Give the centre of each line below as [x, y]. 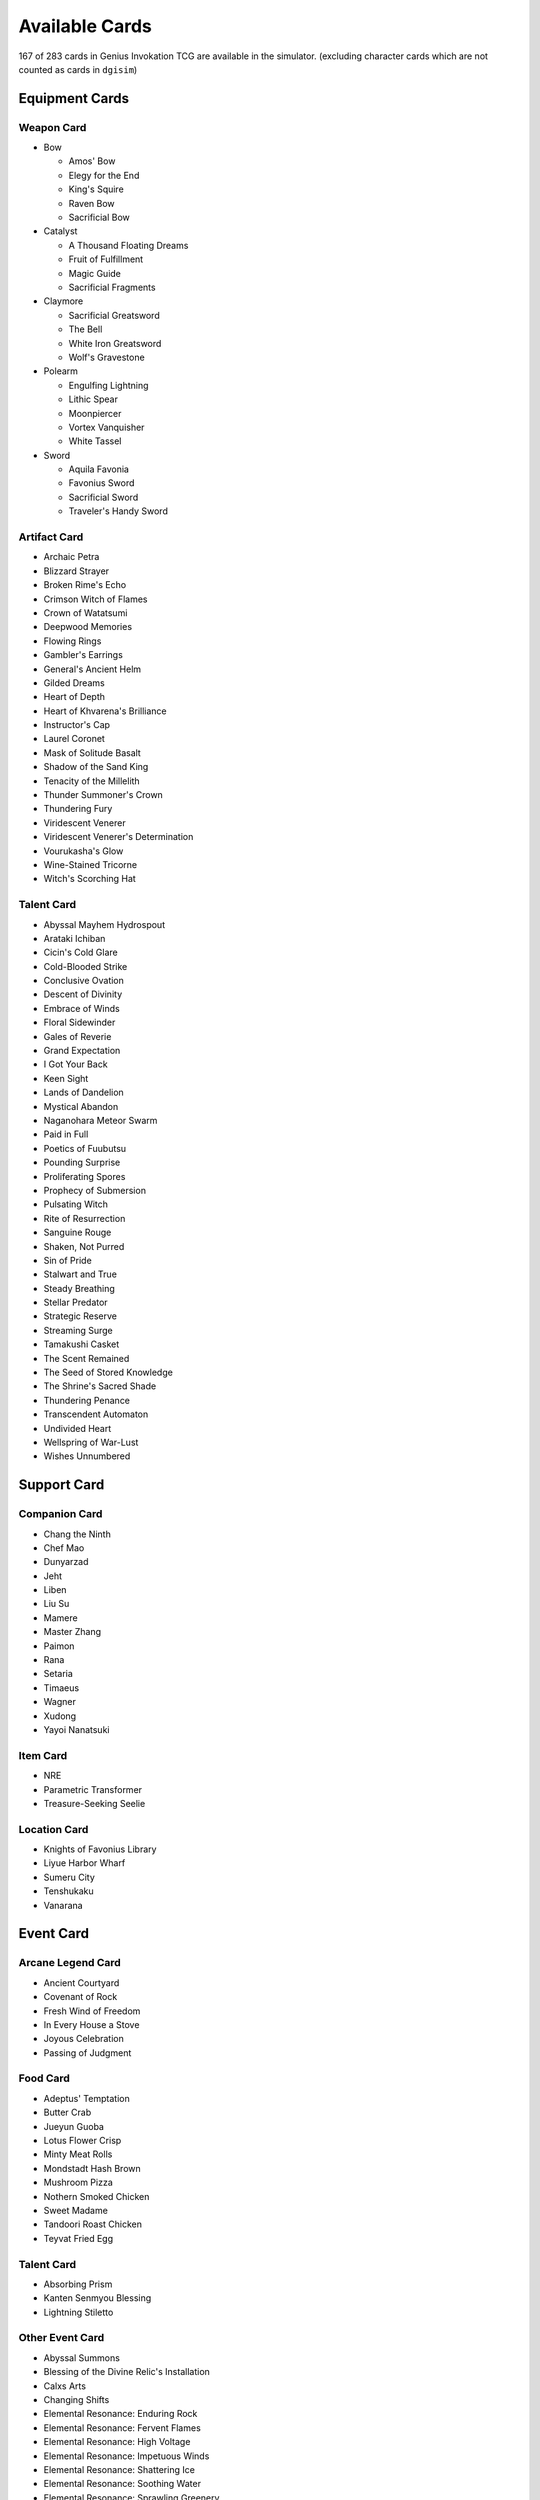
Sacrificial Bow [99, 217]
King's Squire [96, 189]
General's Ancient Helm [92, 669]
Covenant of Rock [80, 1997]
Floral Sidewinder [79, 1022]
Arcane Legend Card [70, 1963]
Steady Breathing [79, 1288]
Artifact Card [51, 537]
